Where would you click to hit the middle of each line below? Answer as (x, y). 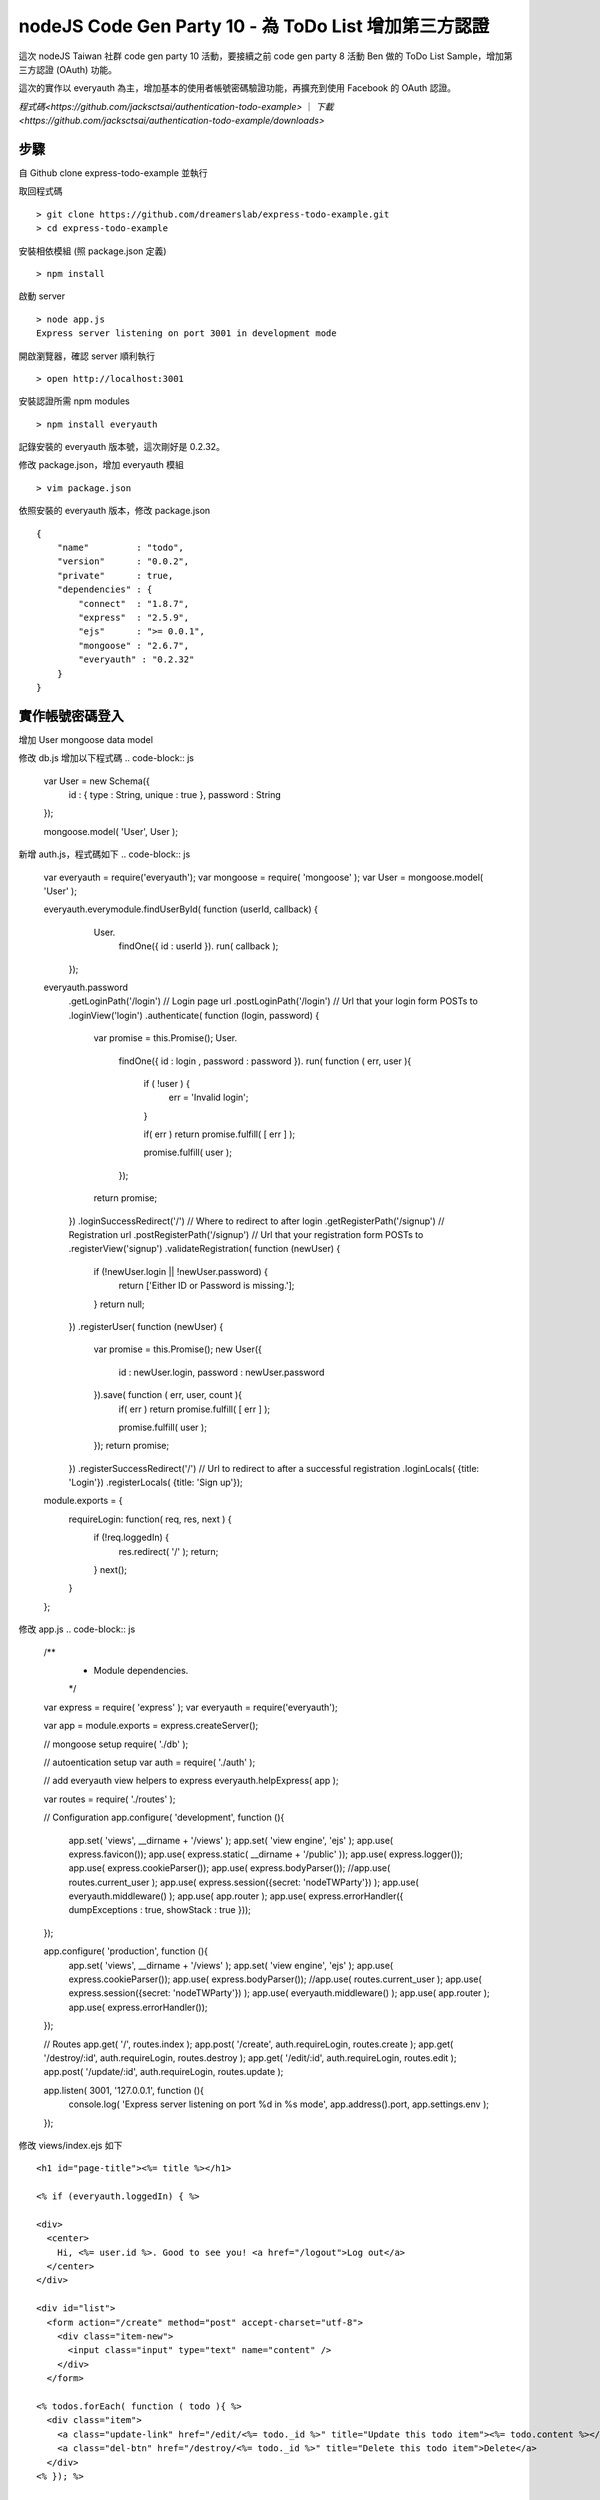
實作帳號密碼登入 (71, 715)
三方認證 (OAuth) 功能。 (68, 69)
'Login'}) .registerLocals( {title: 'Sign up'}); (156, 1482)
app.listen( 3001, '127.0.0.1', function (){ (124, 2090)
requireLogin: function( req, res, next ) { (150, 1519)
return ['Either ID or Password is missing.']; (206, 1286)
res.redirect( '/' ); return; (168, 1551)
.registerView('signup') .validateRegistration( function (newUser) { (204, 1249)
